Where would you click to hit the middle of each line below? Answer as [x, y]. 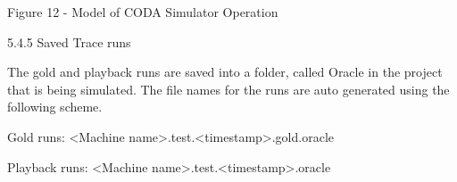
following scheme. [55, 107]
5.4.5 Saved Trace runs [69, 41]
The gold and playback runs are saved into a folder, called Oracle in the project [225, 72]
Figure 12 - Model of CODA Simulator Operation [143, 12]
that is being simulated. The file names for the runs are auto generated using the [228, 89]
